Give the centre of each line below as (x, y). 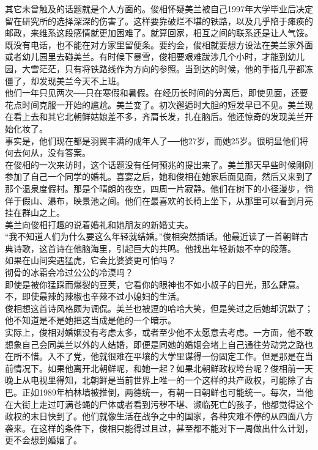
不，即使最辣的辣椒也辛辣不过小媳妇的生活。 (95, 296)
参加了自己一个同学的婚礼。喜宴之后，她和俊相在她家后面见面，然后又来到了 (159, 176)
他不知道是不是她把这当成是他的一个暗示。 (91, 320)
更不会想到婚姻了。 (43, 440)
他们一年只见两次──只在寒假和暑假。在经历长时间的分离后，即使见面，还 (152, 93)
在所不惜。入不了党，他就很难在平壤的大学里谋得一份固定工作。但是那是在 (155, 356)
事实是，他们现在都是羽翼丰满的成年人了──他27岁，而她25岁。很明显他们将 (157, 140)
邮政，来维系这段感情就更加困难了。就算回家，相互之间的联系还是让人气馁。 (159, 33)
